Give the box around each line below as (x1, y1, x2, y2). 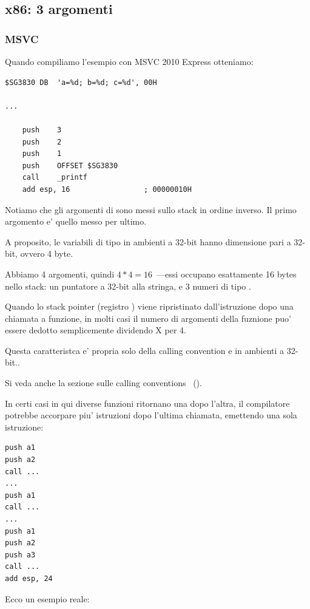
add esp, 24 (5, 574, 53, 583)
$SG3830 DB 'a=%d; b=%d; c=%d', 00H (5, 78, 157, 87)
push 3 (22, 125, 62, 134)
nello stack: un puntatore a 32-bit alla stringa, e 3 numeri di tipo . (5, 279, 251, 292)
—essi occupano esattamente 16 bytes (157, 267, 297, 280)
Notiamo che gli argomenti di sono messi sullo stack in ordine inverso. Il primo (5, 203, 297, 216)
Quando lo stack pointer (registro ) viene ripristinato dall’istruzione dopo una (5, 300, 294, 313)
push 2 (22, 137, 62, 146)
